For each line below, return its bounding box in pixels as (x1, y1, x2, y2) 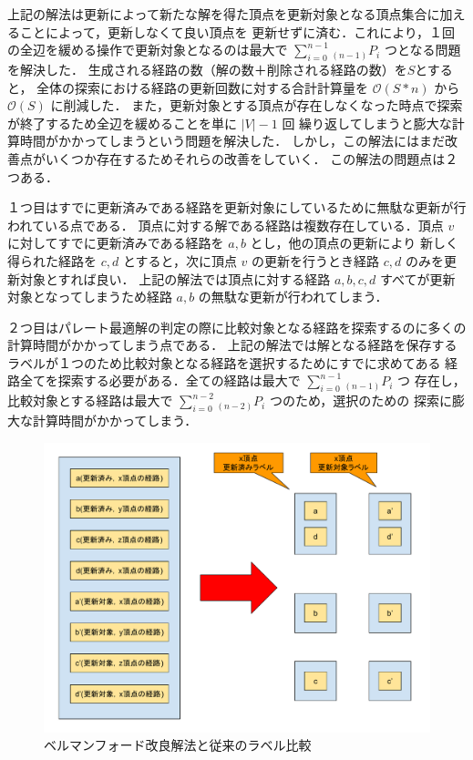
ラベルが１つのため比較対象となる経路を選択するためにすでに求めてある (7, 353, 441, 372)
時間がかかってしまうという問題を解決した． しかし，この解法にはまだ (19, 131, 445, 150)
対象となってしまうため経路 (7, 287, 172, 306)
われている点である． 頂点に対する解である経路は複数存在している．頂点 (7, 215, 444, 234)
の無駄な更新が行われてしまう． (198, 287, 388, 306)
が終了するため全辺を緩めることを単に (7, 113, 237, 132)
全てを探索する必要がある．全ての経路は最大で (19, 371, 301, 390)
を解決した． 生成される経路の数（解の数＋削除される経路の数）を (7, 59, 407, 78)
